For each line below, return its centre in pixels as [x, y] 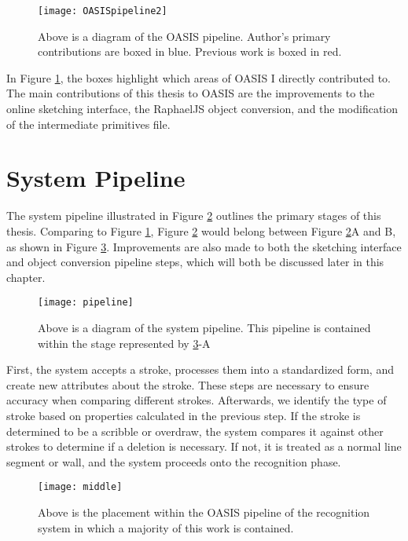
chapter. [26, 277]
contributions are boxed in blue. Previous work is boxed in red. [190, 51]
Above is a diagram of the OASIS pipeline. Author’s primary [184, 36]
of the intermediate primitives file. [88, 124]
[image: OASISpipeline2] [103, 11]
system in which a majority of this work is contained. [166, 527]
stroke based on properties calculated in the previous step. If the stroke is [184, 415]
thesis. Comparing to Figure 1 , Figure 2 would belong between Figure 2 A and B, [201, 230]
